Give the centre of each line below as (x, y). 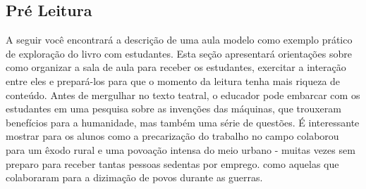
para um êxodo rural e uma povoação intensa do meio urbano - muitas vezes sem (181, 149)
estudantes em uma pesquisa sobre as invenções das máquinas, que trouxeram (173, 109)
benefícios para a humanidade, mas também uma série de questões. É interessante (183, 122)
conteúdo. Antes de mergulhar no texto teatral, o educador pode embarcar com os (183, 94)
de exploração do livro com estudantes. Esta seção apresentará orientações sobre (179, 53)
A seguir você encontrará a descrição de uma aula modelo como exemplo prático (179, 40)
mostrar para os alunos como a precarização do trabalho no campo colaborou (172, 136)
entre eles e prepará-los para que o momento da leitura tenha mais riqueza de (173, 80)
